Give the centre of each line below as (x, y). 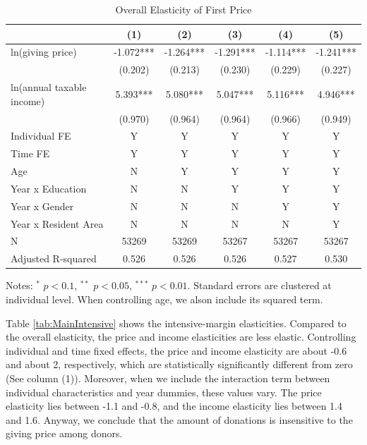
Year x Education (49, 188)
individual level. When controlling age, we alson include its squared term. (164, 299)
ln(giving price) (44, 52)
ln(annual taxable (49, 87)
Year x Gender (42, 206)
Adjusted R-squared (54, 258)
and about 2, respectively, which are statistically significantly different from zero (179, 364)
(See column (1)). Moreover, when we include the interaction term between (168, 378)
